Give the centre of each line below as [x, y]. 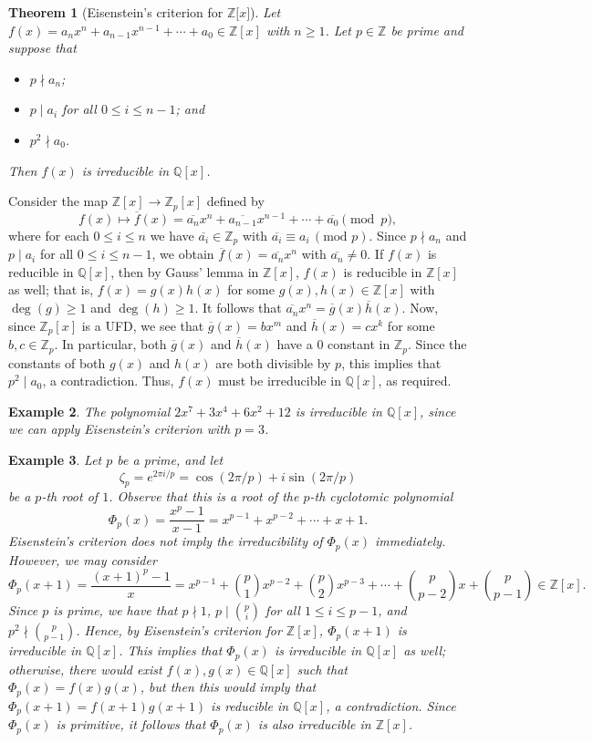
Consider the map [58, 201]
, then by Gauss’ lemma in [185, 271]
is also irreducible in [314, 724]
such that [322, 669]
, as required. [415, 381]
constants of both [57, 362]
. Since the [437, 344]
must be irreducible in [280, 381]
